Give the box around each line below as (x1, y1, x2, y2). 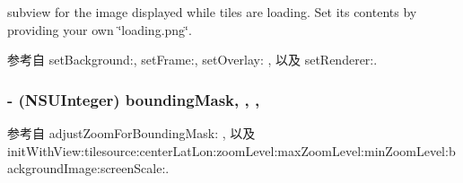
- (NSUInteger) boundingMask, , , (7, 88, 260, 110)
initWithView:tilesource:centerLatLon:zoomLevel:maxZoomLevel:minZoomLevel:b (7, 141, 456, 160)
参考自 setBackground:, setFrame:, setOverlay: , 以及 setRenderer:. (7, 50, 378, 69)
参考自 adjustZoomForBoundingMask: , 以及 (7, 124, 256, 142)
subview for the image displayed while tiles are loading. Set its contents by (7, 3, 417, 21)
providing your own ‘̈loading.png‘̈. (7, 20, 192, 39)
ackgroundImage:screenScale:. (7, 159, 170, 178)
